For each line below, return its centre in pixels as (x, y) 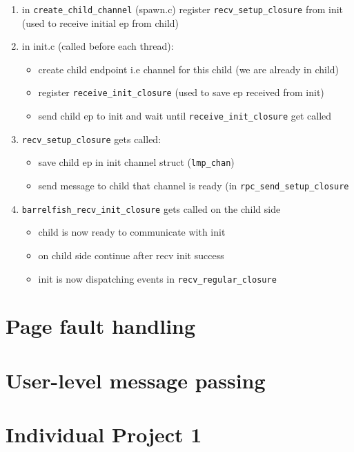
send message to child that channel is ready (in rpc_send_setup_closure (194, 186)
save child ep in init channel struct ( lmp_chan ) (136, 162)
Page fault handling (101, 326)
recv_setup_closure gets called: (91, 139)
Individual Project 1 (104, 434)
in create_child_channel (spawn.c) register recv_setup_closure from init (183, 9)
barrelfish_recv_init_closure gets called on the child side (151, 208)
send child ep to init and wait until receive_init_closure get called (185, 116)
